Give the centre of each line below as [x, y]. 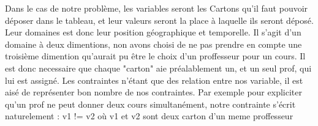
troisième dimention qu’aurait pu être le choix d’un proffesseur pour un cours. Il [155, 56]
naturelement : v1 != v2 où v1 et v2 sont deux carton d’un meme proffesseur [149, 116]
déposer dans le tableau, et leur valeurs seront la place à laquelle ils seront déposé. [159, 20]
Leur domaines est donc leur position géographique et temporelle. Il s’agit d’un [153, 32]
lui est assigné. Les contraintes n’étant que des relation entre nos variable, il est [154, 80]
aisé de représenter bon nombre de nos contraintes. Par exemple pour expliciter [153, 92]
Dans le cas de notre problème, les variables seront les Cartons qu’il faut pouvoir [157, 8]
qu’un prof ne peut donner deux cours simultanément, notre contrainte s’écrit [150, 104]
